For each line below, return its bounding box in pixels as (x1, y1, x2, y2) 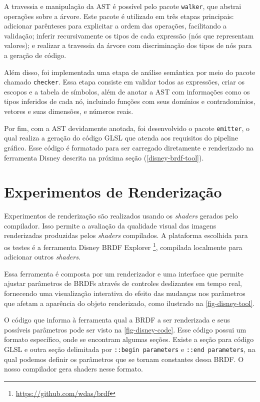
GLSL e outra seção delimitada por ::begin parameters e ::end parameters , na (4, 344, 255, 354)
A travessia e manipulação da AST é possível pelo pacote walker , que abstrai (4, 1, 241, 11)
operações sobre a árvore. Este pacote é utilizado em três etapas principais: (4, 10, 234, 21)
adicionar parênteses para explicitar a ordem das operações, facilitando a (4, 20, 227, 31)
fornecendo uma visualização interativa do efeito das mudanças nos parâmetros (4, 288, 245, 298)
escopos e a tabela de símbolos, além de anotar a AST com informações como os (4, 86, 250, 96)
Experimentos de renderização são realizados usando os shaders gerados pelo (4, 210, 238, 221)
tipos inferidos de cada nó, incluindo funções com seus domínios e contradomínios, (4, 96, 255, 106)
